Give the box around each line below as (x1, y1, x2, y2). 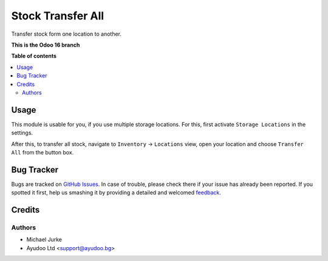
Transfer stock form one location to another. (11, 30, 121, 38)
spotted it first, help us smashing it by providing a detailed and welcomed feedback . (11, 189, 222, 196)
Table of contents (11, 52, 57, 60)
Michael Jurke (26, 236, 62, 243)
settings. (11, 129, 33, 136)
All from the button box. (11, 148, 74, 156)
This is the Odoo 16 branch (11, 41, 80, 48)
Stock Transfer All (11, 9, 104, 22)
